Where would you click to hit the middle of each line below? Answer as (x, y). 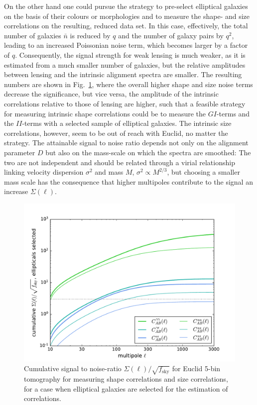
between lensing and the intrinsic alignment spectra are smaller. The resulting (123, 74)
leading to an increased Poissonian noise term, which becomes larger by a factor (126, 45)
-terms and (233, 113)
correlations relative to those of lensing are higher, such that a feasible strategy (125, 103)
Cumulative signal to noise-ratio (73, 368)
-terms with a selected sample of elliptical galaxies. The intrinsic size (127, 123)
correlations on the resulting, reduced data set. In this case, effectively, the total (126, 26)
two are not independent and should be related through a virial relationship (120, 162)
